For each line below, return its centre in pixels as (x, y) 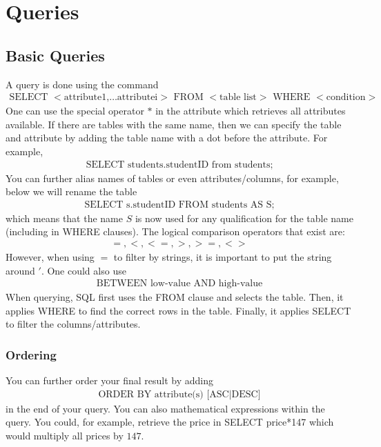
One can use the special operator (75, 111)
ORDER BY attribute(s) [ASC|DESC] (179, 394)
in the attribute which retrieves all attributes (251, 111)
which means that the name (65, 218)
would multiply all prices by (65, 436)
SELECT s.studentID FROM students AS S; (179, 205)
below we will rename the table (71, 191)
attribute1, (87, 98)
